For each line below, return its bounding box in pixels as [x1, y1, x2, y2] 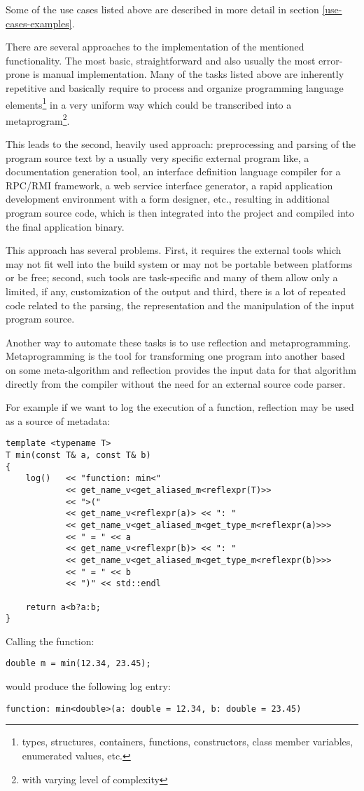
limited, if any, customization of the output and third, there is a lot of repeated [6, 284, 346, 298]
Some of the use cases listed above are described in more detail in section [6, 2, 319, 16]
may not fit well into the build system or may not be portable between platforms [6, 256, 353, 271]
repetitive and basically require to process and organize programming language [6, 80, 344, 95]
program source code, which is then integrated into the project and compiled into [6, 205, 354, 220]
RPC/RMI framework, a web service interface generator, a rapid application [6, 177, 333, 192]
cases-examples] [6, 15, 72, 30]
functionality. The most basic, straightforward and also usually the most [6, 53, 316, 67]
